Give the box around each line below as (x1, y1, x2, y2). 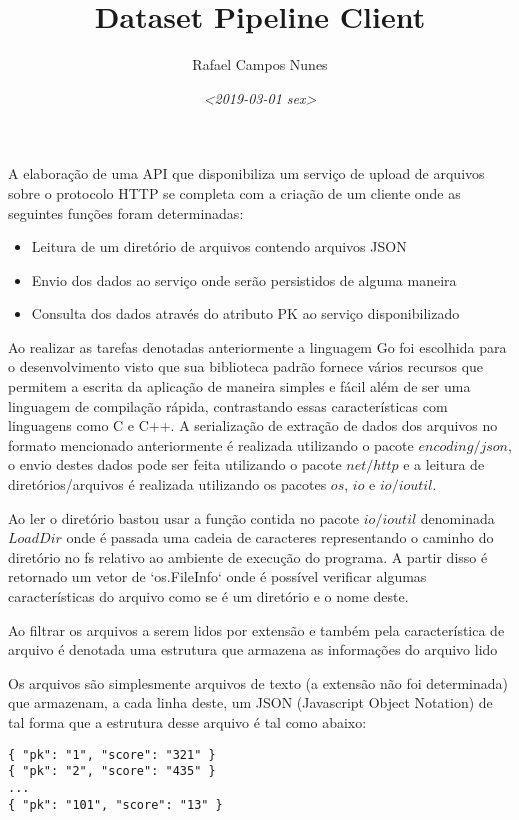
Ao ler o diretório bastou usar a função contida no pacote (8, 507, 360, 528)
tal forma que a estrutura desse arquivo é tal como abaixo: (8, 711, 367, 732)
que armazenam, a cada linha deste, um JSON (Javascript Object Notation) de (8, 692, 493, 713)
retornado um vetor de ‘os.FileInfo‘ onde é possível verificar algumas (8, 566, 427, 587)
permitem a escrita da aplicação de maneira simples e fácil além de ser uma (8, 376, 471, 397)
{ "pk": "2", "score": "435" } (8, 764, 216, 779)
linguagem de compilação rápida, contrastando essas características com (8, 395, 448, 416)
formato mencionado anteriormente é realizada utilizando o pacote (8, 434, 414, 455)
